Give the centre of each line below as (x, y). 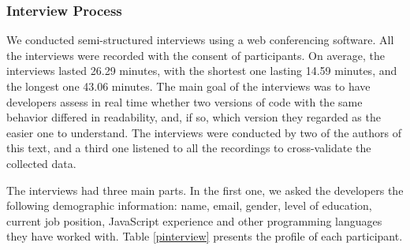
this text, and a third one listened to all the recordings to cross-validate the (189, 148)
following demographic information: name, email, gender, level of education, (189, 205)
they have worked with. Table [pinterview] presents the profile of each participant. (205, 236)
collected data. (41, 163)
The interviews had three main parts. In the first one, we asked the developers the (205, 190)
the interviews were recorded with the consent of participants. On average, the (196, 55)
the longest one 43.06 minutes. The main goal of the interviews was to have (188, 86)
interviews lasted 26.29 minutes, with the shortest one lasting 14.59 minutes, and (202, 71)
